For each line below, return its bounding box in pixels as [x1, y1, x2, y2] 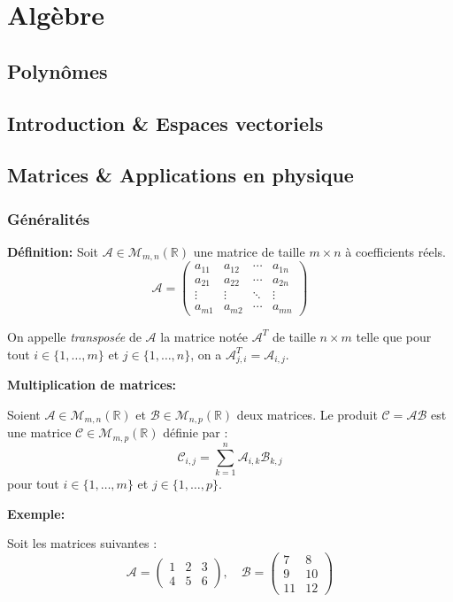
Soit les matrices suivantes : [7, 534, 157, 552]
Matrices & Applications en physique [7, 161, 354, 189]
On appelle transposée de [7, 327, 142, 345]
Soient [7, 405, 41, 423]
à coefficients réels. [345, 242, 447, 260]
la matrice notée [160, 327, 249, 345]
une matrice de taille [193, 242, 305, 260]
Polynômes [7, 57, 108, 84]
